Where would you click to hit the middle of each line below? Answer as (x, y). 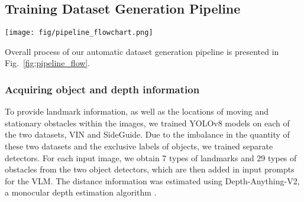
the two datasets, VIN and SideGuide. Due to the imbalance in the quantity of (147, 134)
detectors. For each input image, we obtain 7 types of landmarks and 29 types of (151, 157)
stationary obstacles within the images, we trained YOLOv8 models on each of (147, 123)
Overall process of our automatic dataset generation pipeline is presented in (142, 51)
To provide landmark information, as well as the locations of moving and (137, 111)
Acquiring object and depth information (102, 89)
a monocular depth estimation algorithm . (81, 192)
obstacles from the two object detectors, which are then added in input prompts (150, 169)
